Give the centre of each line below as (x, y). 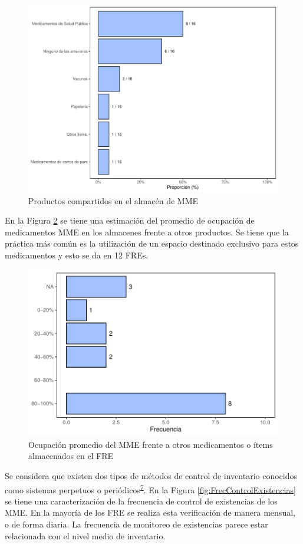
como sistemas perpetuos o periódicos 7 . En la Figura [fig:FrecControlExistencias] (150, 489)
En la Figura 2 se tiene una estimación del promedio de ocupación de (130, 220)
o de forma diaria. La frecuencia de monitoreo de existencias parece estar (136, 524)
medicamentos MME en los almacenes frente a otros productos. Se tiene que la (147, 232)
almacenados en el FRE (71, 456)
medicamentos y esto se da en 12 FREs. (77, 255)
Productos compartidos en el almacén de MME (113, 200)
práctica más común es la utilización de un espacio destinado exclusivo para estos (152, 243)
